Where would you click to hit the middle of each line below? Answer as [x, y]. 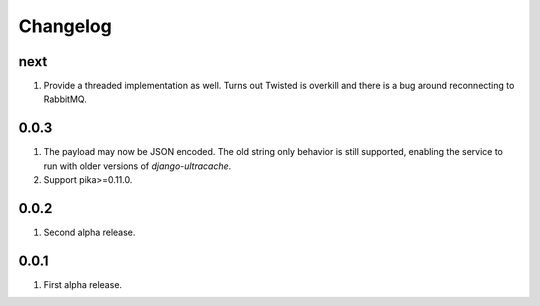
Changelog [65, 26]
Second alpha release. [89, 232]
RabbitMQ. [65, 99]
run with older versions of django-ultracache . [137, 166]
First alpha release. [83, 284]
